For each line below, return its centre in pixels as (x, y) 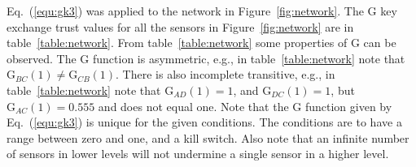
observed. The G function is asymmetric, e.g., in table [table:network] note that (206, 58)
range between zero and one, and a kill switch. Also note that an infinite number (208, 137)
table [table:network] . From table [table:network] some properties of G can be (201, 43)
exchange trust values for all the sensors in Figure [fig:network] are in (180, 26)
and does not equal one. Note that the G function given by (245, 106)
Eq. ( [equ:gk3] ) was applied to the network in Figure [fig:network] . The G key (202, 11)
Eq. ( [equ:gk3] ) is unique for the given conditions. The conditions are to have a (204, 122)
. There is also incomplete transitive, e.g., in (226, 74)
